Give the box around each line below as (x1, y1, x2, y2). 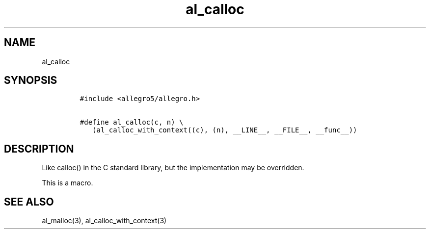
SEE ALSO (4, 195, 54, 208)
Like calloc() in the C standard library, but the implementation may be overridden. (42, 163, 304, 172)
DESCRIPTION (4, 142, 74, 155)
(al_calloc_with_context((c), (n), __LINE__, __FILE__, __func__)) (92, 126, 357, 134)
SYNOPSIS (4, 74, 57, 87)
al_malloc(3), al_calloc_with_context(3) (42, 216, 167, 225)
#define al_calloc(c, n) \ (80, 118, 184, 127)
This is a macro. (42, 179, 93, 187)
